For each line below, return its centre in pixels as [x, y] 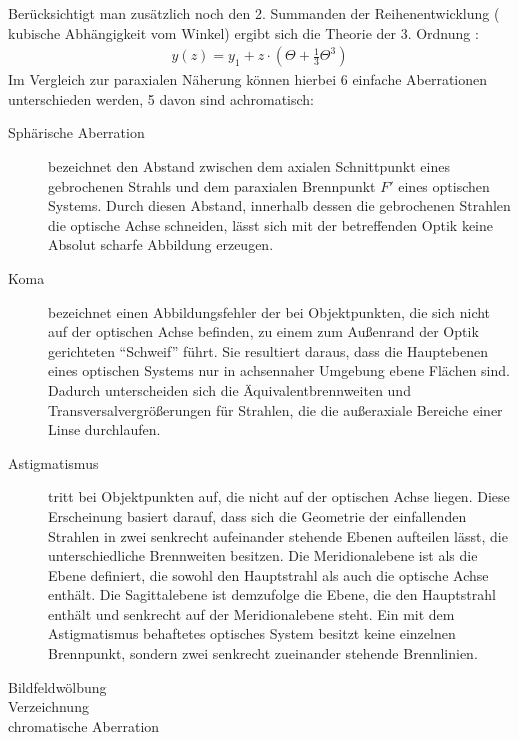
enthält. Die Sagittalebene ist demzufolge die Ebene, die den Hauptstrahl [272, 594]
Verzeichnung [48, 706]
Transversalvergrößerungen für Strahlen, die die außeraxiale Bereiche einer [275, 409]
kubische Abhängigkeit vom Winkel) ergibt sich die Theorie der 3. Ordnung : [243, 32]
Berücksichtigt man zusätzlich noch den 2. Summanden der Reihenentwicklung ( [254, 13]
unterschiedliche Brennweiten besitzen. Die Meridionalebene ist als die [263, 555]
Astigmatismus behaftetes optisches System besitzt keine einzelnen [252, 633]
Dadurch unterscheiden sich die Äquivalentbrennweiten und [229, 389]
